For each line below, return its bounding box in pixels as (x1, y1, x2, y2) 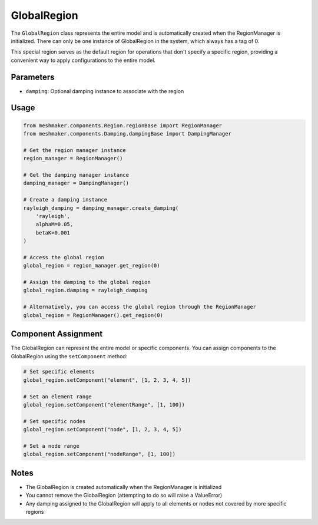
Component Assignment (11, 329, 103, 339)
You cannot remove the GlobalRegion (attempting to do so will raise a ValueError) (25, 492, 223, 499)
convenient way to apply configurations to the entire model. (11, 57, 156, 64)
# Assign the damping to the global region (23, 279, 151, 286)
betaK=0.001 (35, 229, 71, 236)
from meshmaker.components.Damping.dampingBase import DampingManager (23, 130, 232, 137)
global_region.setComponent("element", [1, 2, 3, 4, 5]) (23, 377, 191, 383)
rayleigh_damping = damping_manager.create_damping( (23, 204, 179, 212)
